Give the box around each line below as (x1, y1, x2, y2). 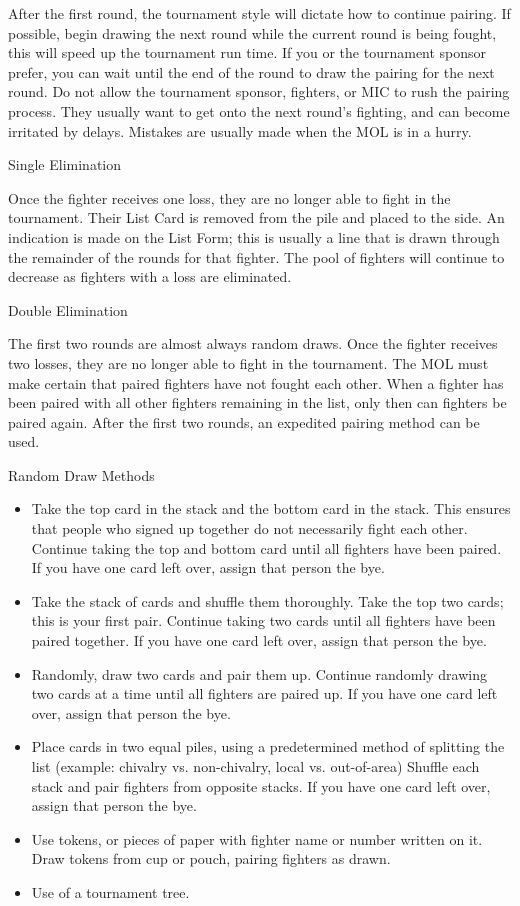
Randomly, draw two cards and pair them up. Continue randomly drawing (31, 663, 487, 684)
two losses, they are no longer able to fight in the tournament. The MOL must (8, 352, 489, 373)
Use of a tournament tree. (31, 881, 190, 902)
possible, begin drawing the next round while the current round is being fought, (8, 22, 497, 43)
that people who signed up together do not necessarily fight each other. (31, 518, 468, 539)
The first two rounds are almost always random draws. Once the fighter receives (8, 333, 498, 354)
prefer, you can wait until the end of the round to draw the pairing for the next (8, 61, 495, 82)
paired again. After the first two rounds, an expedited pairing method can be (8, 411, 480, 432)
